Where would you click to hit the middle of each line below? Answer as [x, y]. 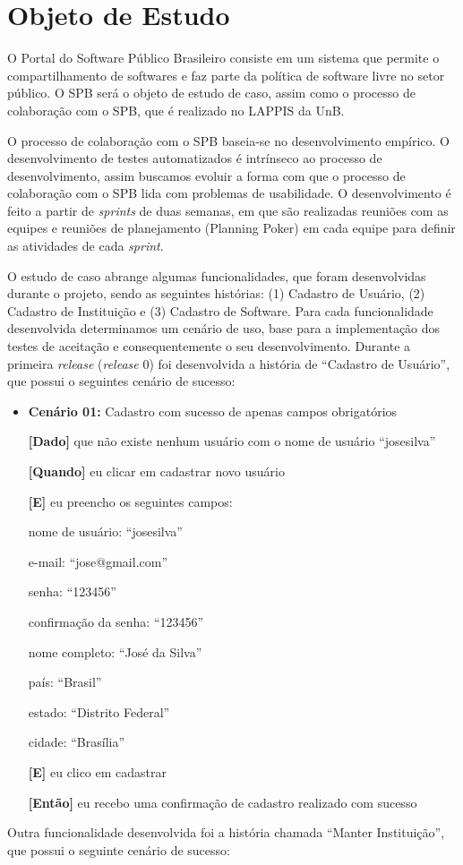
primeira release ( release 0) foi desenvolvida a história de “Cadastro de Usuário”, [229, 363]
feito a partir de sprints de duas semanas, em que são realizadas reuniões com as [228, 210]
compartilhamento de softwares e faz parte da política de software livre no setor [226, 75]
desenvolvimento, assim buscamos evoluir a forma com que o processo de [206, 175]
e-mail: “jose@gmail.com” [98, 561]
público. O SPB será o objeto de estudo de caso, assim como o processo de [211, 93]
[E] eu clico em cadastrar [98, 771]
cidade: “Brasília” [77, 742]
